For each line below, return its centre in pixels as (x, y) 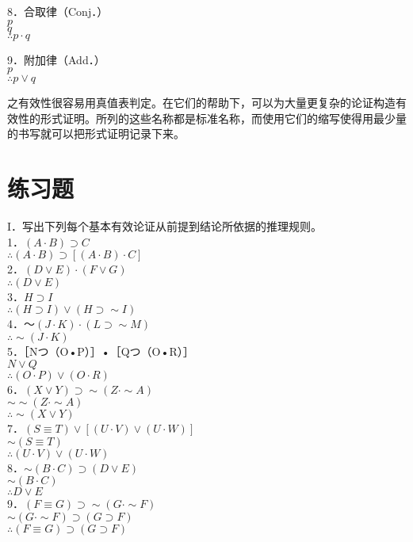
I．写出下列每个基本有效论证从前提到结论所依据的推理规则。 (165, 226)
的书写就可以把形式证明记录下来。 (96, 134)
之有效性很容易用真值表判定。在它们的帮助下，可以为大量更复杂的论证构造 (201, 103)
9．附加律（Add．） (56, 59)
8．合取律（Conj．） (58, 11)
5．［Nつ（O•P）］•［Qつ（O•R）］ (101, 351)
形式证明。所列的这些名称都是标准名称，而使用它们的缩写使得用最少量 (223, 118)
